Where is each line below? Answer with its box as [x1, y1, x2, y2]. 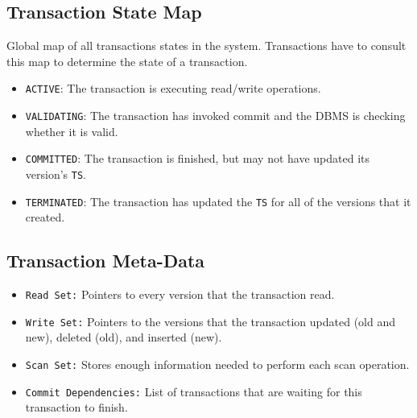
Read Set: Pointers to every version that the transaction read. [25, 286, 335, 303]
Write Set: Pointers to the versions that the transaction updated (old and [25, 312, 395, 329]
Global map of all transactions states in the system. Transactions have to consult [6, 37, 407, 54]
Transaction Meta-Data [6, 248, 205, 273]
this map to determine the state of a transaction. [6, 52, 248, 69]
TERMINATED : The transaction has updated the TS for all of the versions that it [25, 192, 411, 209]
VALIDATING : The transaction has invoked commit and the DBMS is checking [25, 107, 406, 124]
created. [25, 209, 65, 226]
